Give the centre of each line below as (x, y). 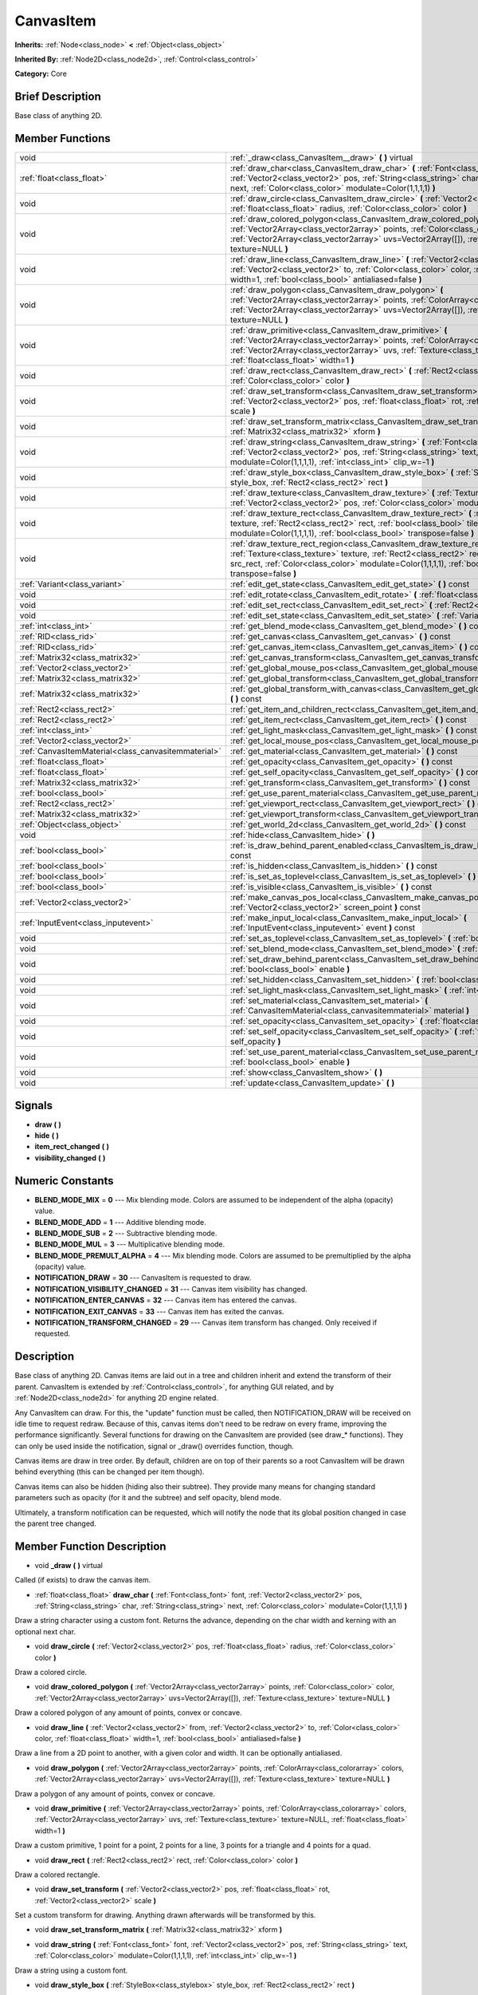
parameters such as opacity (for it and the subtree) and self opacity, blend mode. (148, 1498)
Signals (34, 1105)
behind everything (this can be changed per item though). (110, 1472)
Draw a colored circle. (51, 1673)
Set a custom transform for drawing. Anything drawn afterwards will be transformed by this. (165, 1915)
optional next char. (45, 1631)
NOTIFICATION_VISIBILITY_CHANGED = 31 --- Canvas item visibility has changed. (171, 1289)
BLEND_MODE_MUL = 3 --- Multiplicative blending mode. (130, 1244)
